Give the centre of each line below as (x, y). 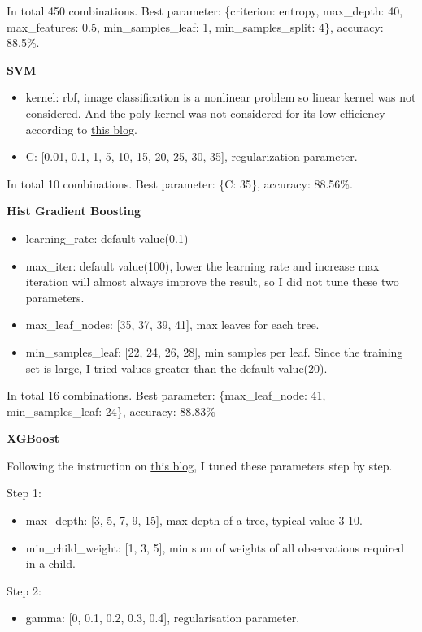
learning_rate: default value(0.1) (107, 238)
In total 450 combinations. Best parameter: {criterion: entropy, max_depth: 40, (205, 11)
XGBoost (33, 438)
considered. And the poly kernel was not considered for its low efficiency (205, 113)
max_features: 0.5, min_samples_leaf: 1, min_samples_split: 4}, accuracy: (195, 26)
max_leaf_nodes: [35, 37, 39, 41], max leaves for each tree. (172, 325)
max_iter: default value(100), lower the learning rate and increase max (202, 265)
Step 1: (24, 493)
